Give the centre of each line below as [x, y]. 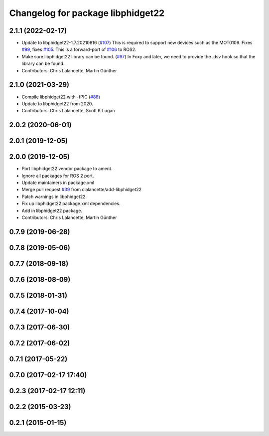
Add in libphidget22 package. [52, 211]
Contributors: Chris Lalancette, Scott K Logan [68, 111]
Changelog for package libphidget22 [87, 13]
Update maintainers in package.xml [58, 183]
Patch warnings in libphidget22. [54, 197]
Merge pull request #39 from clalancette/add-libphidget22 [82, 190]
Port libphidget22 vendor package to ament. [67, 169]
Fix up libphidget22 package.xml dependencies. [71, 204]
